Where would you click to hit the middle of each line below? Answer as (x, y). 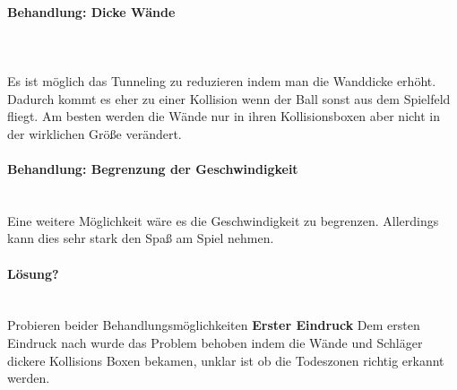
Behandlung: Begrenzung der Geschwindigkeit (153, 168)
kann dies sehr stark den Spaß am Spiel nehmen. (141, 238)
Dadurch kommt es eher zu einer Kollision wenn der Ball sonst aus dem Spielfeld (229, 98)
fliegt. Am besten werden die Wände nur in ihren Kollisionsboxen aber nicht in (224, 116)
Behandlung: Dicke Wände (91, 11)
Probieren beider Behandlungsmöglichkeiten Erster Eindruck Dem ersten (214, 325)
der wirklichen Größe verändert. (95, 133)
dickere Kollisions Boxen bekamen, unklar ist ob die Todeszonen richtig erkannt (226, 360)
